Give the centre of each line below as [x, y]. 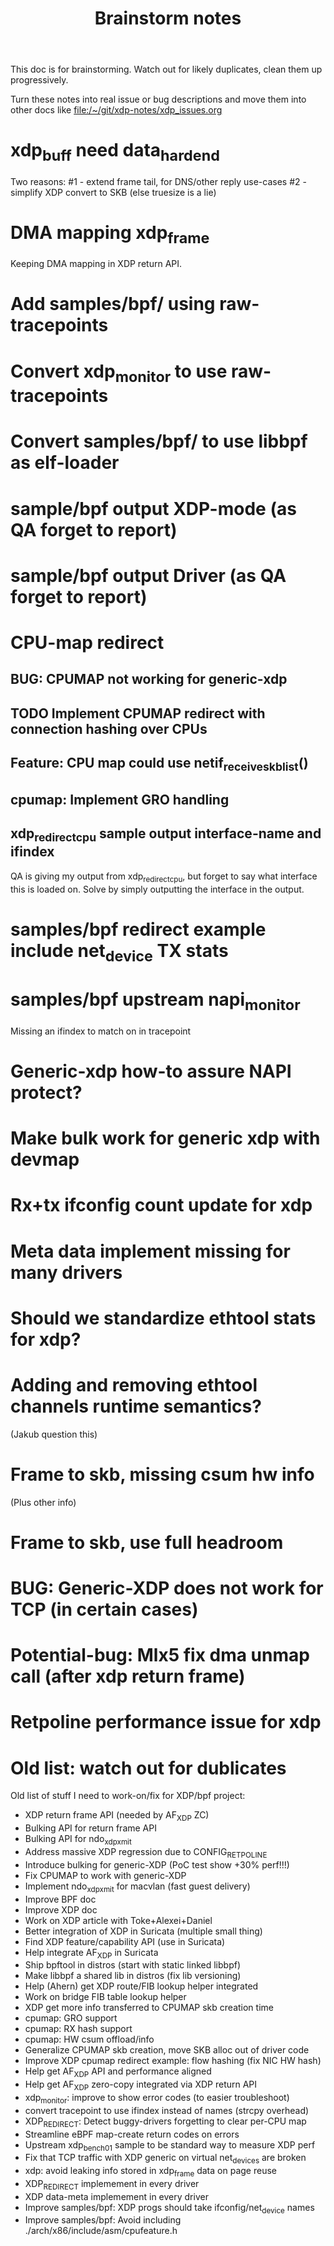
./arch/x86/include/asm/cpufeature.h [101, 2231]
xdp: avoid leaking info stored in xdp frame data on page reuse [150, 2172]
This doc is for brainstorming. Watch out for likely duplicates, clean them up [166, 69]
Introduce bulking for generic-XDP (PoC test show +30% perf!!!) [157, 1864]
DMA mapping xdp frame [110, 234]
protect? [46, 1093]
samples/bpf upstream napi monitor [155, 1001]
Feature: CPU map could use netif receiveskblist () [159, 764]
